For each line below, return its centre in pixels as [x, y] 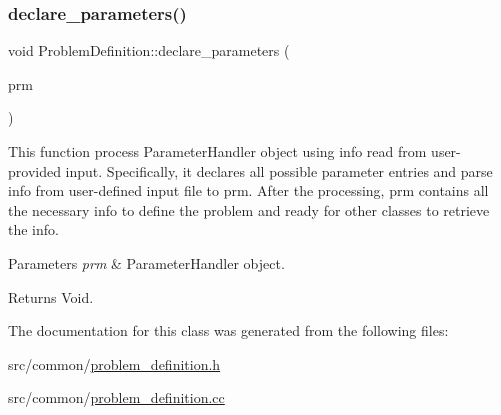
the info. [33, 229]
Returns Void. [51, 296]
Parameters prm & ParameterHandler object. [146, 262]
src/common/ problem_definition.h [114, 363]
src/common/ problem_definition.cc [116, 397]
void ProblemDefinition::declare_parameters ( [149, 50]
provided [34, 170]
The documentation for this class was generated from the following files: [228, 330]
